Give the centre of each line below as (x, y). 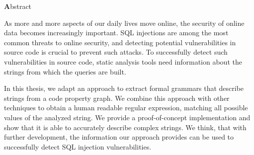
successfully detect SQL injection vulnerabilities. (78, 146)
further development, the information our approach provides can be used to (119, 137)
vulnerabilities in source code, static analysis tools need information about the (123, 61)
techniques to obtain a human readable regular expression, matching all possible (126, 108)
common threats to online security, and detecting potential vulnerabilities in (120, 42)
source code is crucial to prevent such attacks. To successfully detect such (116, 52)
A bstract (18, 6)
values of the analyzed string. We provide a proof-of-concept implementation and (127, 117)
